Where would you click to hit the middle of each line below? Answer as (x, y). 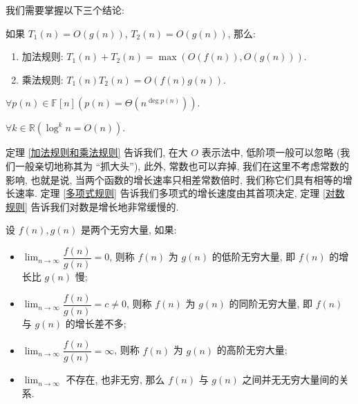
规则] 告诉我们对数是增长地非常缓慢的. (92, 206)
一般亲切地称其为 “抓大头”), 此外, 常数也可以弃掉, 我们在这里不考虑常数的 (182, 165)
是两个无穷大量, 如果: (129, 230)
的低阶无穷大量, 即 (254, 257)
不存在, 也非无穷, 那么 (115, 379)
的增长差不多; (96, 323)
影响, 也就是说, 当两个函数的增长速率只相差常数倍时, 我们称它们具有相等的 (174, 179)
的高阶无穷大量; (252, 350)
